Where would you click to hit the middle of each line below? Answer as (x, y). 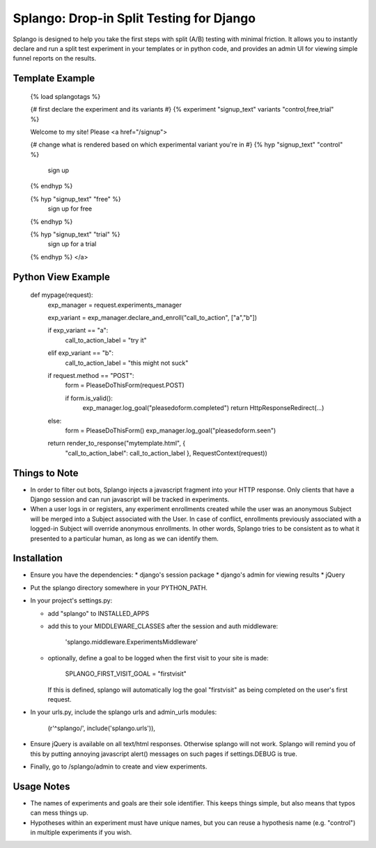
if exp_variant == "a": (78, 331)
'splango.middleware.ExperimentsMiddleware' (132, 642)
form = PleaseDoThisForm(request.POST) (125, 385)
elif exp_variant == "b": (81, 353)
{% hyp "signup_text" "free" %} (76, 199)
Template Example (54, 78)
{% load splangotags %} (65, 96)
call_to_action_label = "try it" (106, 340)
